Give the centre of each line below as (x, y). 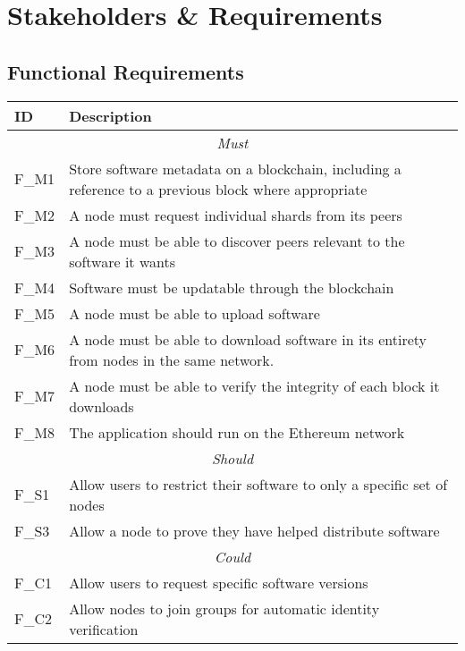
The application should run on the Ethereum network (237, 432)
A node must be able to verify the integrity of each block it (254, 385)
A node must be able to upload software (194, 313)
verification (104, 629)
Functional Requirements (126, 71)
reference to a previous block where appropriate (218, 189)
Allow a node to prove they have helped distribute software (254, 530)
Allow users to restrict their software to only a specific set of (258, 484)
